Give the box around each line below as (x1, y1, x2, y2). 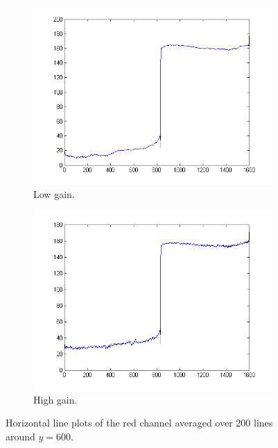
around (6, 429, 35, 444)
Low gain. (33, 187, 75, 201)
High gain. (33, 392, 78, 406)
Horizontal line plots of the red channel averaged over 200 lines (6, 415, 273, 430)
